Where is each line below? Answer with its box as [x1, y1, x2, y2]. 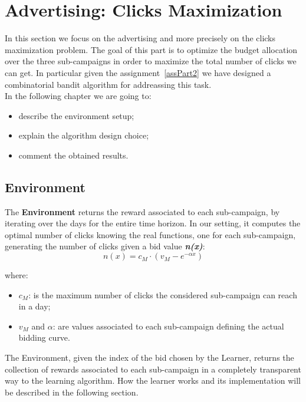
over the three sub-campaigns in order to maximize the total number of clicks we [5, 55, 297, 67]
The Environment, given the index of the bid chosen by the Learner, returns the [5, 351, 294, 364]
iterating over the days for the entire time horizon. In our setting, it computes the [5, 217, 301, 229]
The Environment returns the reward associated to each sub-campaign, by [5, 205, 280, 218]
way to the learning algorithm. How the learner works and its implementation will [5, 374, 301, 387]
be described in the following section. [5, 385, 139, 398]
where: [5, 269, 28, 281]
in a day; [18, 300, 51, 312]
